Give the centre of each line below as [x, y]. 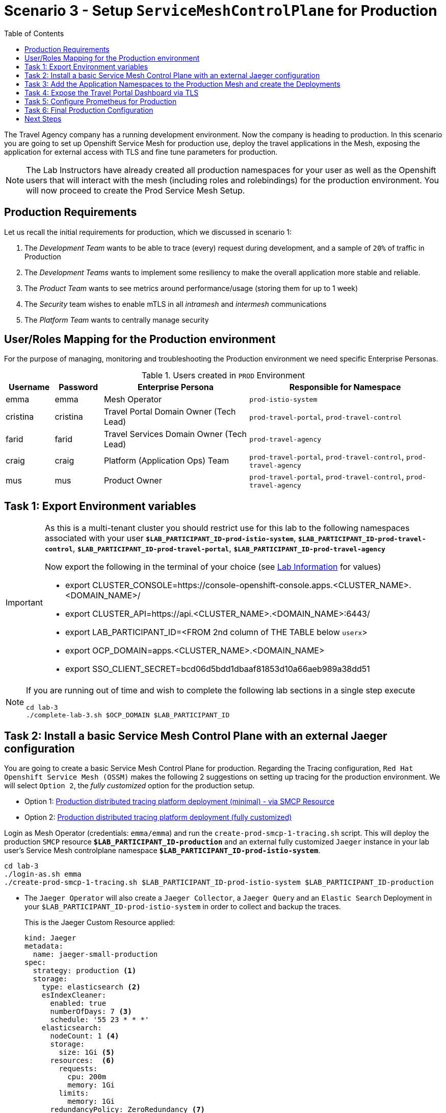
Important [24, 603]
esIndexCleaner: [74, 995]
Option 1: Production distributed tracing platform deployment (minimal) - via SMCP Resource [180, 802]
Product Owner [133, 480]
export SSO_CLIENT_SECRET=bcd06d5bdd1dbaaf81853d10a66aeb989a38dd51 [217, 669]
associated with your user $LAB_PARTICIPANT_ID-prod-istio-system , [170, 538]
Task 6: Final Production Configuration [89, 110]
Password [78, 387]
